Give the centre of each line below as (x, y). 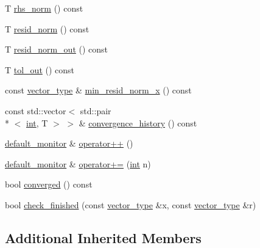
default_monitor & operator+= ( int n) (78, 163)
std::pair (96, 110)
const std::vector (36, 110)
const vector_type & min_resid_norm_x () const (98, 90)
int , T (37, 122)
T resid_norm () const (47, 28)
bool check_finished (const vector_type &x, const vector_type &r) (131, 204)
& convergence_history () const (138, 122)
